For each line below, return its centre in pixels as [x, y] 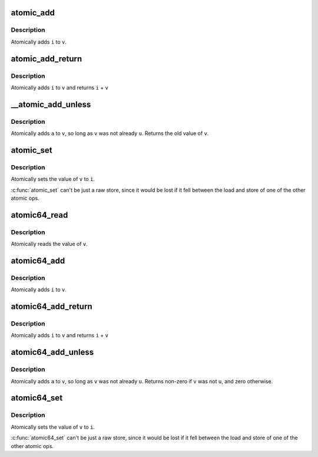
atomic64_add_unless [52, 352]
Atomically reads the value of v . [49, 244]
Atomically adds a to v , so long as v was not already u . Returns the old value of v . [110, 133]
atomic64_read [39, 215]
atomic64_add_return [52, 307]
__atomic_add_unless [51, 104]
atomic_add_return [47, 59]
